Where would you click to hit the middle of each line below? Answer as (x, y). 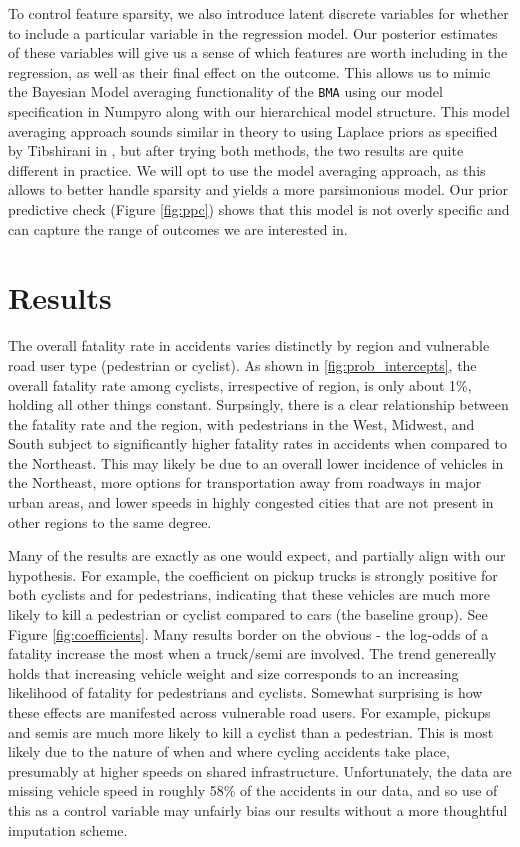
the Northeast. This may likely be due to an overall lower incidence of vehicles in (256, 462)
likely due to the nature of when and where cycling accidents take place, (229, 751)
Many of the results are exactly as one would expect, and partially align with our (257, 555)
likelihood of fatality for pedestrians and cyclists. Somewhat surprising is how (245, 692)
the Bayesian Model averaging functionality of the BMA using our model (225, 91)
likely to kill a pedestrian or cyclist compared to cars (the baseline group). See (248, 614)
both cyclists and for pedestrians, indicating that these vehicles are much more (249, 594)
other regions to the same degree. (110, 521)
